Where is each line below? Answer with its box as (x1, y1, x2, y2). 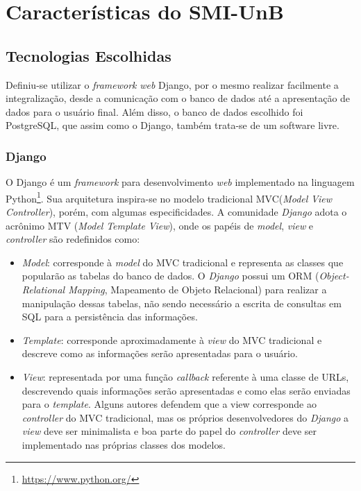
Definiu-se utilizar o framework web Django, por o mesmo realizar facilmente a (6, 77, 339, 92)
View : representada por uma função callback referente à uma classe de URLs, (22, 369, 349, 384)
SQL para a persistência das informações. (22, 309, 198, 324)
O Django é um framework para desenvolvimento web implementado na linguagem (6, 175, 355, 189)
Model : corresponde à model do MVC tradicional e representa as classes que (22, 255, 344, 269)
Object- (319, 268, 349, 283)
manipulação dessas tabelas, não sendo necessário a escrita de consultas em (22, 295, 342, 310)
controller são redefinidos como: (6, 232, 140, 246)
